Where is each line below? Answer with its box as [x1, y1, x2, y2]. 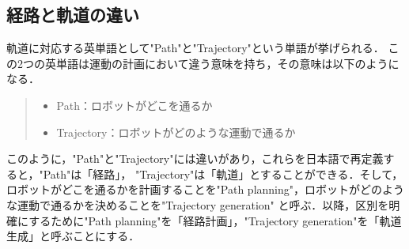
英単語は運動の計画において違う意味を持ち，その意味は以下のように [44, 55, 400, 71]
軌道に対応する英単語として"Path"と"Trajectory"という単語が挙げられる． [6, 40, 384, 56]
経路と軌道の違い [6, 2, 139, 27]
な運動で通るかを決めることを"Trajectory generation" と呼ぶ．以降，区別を [6, 196, 389, 213]
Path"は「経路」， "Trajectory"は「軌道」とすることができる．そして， [43, 165, 403, 182]
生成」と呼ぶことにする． [6, 228, 140, 244]
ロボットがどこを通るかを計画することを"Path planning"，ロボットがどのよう [6, 181, 405, 198]
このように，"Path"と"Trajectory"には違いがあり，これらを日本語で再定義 [6, 150, 384, 167]
